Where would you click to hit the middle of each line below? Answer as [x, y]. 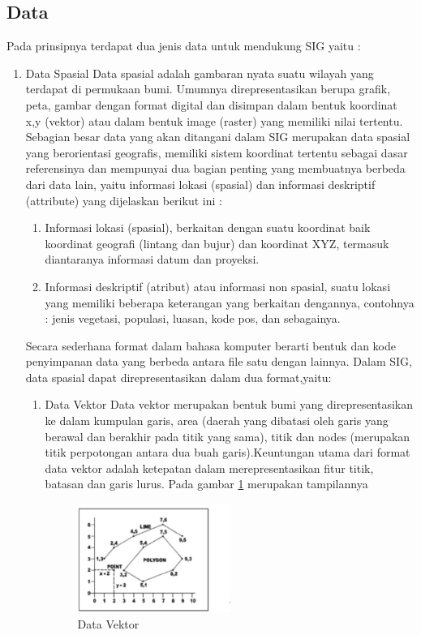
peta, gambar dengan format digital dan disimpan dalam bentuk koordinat [211, 104]
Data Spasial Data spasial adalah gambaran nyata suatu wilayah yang [200, 73]
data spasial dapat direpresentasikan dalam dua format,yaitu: [178, 377]
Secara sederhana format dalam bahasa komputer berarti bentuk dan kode [210, 345]
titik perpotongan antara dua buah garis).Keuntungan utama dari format [228, 452]
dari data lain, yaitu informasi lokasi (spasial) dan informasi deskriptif [200, 184]
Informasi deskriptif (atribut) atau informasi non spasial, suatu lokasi [218, 286]
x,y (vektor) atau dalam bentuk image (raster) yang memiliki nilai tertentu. [214, 120]
